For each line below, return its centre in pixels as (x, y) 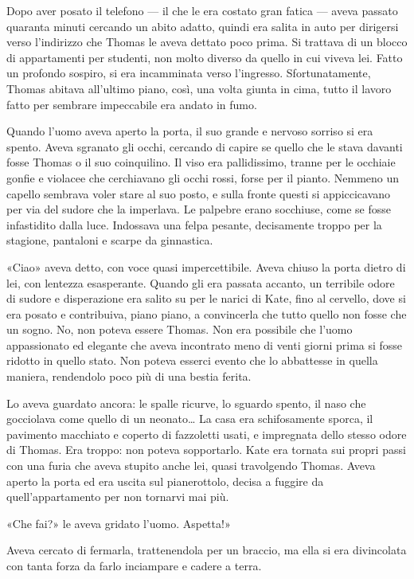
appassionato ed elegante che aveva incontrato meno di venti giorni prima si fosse (205, 344)
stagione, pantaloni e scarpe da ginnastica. (110, 240)
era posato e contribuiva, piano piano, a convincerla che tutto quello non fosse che (207, 313)
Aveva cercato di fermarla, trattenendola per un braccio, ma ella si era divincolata (207, 550)
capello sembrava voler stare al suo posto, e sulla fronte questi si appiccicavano (199, 193)
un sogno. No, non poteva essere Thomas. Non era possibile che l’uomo (180, 329)
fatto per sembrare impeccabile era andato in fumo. (132, 104)
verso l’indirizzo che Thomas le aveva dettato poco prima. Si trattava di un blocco (207, 42)
